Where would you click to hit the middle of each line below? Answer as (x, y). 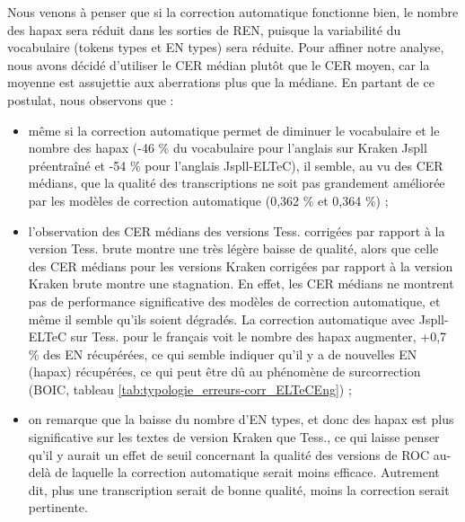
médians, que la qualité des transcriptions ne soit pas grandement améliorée (237, 183)
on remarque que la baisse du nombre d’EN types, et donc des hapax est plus (241, 419)
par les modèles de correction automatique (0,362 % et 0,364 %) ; (208, 200)
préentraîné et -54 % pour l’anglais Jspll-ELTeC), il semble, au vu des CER (236, 165)
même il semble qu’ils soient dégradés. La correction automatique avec (222, 319)
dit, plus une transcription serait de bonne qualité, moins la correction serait (239, 489)
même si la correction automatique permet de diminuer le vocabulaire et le (234, 130)
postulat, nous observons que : (91, 99)
